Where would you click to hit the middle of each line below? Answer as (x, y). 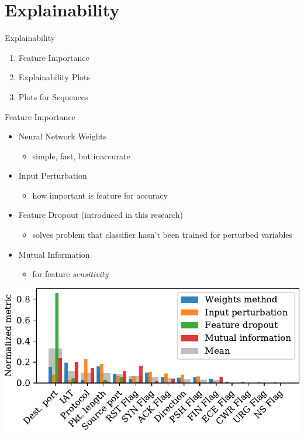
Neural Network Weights (63, 136)
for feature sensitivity (70, 274)
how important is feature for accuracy (100, 195)
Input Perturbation (53, 175)
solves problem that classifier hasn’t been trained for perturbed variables (163, 235)
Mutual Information (54, 254)
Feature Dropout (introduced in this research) (101, 215)
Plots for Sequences (53, 96)
